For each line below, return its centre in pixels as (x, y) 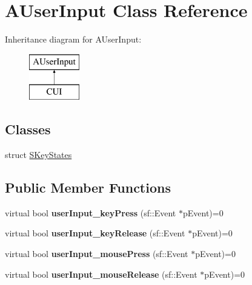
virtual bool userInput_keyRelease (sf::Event (95, 233)
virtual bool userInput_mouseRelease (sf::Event (101, 274)
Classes (28, 129)
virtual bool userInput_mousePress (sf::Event (97, 254)
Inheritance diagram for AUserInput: (73, 39)
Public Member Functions (88, 187)
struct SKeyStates (38, 155)
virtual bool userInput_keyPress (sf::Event (91, 212)
